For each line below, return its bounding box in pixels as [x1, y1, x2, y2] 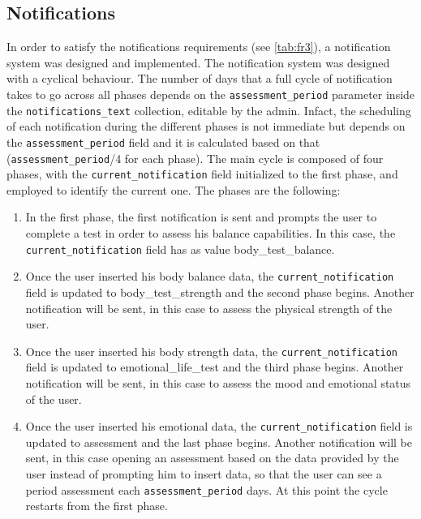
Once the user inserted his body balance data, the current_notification [25, 268, 394, 285]
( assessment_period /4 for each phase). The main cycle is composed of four [6, 149, 384, 166]
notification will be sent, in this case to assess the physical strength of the [25, 299, 393, 316]
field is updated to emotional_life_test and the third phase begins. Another [25, 358, 404, 375]
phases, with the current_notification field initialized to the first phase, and [6, 165, 398, 182]
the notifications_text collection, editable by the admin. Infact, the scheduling [6, 101, 411, 118]
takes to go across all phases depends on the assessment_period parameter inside [6, 85, 415, 102]
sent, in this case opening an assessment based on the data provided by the [25, 449, 399, 466]
